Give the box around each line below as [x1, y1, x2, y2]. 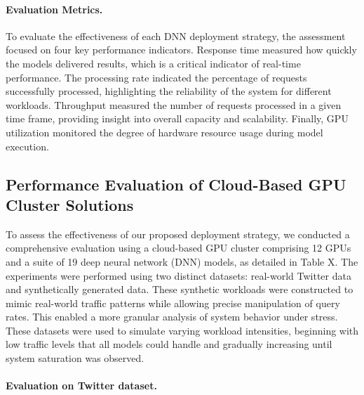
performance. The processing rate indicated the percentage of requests [6, 70, 307, 84]
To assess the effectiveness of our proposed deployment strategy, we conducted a [6, 226, 350, 241]
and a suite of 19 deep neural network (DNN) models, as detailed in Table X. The [6, 254, 358, 268]
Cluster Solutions [6, 193, 134, 215]
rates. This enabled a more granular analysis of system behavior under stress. [6, 309, 338, 324]
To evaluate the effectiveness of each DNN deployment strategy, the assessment [6, 28, 346, 43]
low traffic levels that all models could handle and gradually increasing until [6, 337, 332, 351]
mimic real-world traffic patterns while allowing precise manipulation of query [6, 295, 340, 310]
